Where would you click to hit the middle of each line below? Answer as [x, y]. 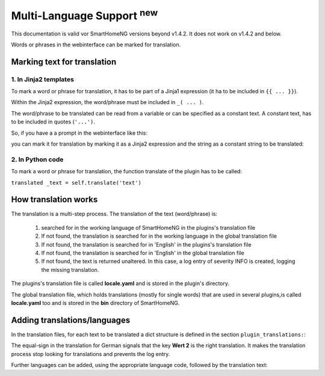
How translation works [54, 199]
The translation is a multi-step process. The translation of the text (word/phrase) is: [114, 214]
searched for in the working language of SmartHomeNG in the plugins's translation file [148, 227]
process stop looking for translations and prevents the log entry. [91, 354]
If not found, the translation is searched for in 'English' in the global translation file [143, 253]
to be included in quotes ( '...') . [53, 122]
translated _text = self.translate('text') [76, 183]
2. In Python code [37, 159]
